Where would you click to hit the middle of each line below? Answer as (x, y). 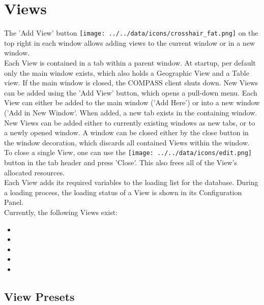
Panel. (14, 202)
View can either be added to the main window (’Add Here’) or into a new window (132, 102)
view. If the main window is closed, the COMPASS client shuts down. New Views (131, 83)
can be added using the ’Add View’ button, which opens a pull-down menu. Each (131, 92)
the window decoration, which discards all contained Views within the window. (127, 142)
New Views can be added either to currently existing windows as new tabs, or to (130, 122)
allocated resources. (34, 172)
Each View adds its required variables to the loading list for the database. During (131, 182)
